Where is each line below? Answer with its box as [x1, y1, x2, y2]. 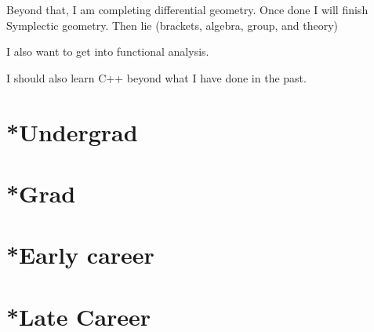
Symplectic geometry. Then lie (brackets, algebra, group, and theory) [6, 16, 339, 33]
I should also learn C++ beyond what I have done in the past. [6, 69, 307, 86]
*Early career [6, 239, 154, 271]
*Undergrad [6, 115, 138, 148]
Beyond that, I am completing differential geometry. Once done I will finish [6, 2, 369, 17]
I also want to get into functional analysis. [6, 43, 209, 60]
